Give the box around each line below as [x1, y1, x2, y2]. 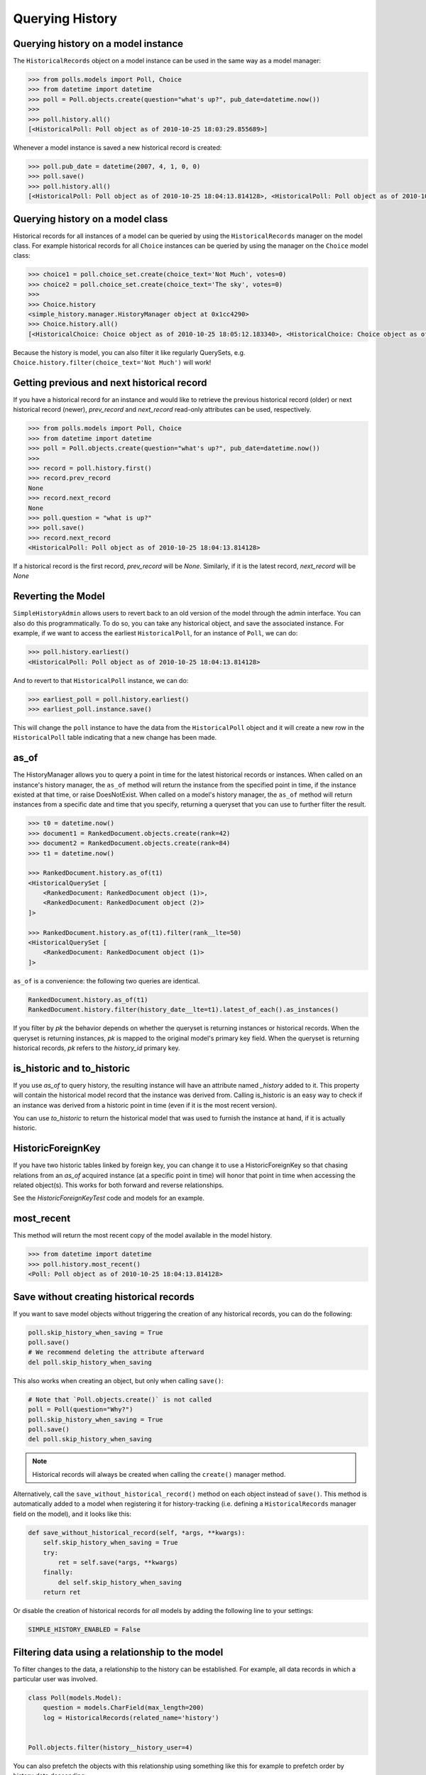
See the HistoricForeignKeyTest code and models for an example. [13, 1194, 205, 1203]
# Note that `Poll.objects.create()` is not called [28, 1395, 212, 1404]
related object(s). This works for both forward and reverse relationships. [13, 1181, 224, 1189]
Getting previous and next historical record [13, 376, 207, 388]
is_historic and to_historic [13, 1062, 131, 1074]
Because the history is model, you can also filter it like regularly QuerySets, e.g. [13, 348, 246, 356]
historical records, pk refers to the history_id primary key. [13, 1044, 180, 1052]
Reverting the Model [13, 590, 106, 603]
